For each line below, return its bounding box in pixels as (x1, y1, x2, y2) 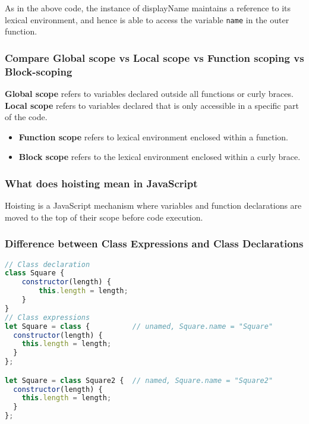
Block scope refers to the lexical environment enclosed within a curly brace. (18, 150, 301, 163)
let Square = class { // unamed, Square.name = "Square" (5, 322, 273, 331)
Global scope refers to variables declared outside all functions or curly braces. (5, 87, 294, 99)
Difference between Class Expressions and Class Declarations (5, 236, 304, 251)
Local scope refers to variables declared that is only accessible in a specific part (5, 99, 299, 111)
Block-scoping (5, 64, 72, 78)
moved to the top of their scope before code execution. (5, 211, 203, 223)
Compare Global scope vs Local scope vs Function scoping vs (5, 50, 304, 65)
